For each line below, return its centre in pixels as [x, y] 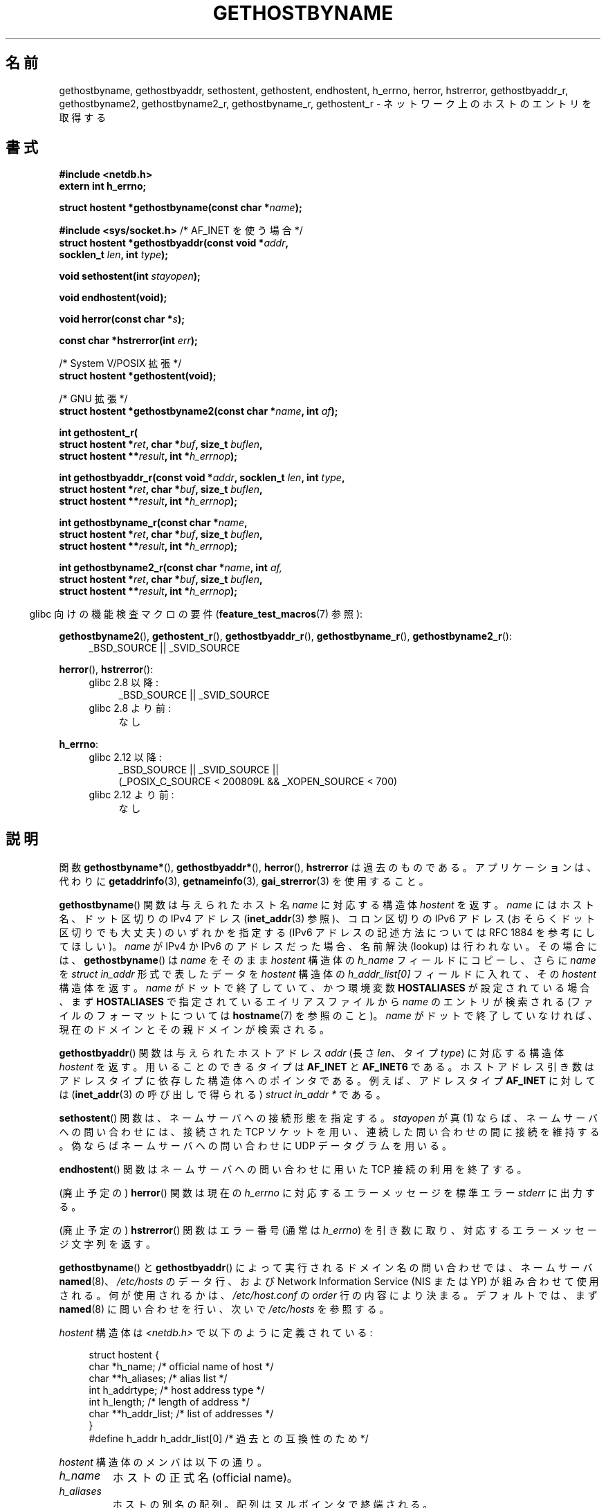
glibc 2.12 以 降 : [125, 757]
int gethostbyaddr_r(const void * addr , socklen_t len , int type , [202, 478]
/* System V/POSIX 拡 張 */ [120, 363]
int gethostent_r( [99, 433]
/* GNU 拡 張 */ [93, 399]
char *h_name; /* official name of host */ [181, 1367]
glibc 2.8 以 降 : [124, 683]
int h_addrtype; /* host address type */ [177, 1390]
